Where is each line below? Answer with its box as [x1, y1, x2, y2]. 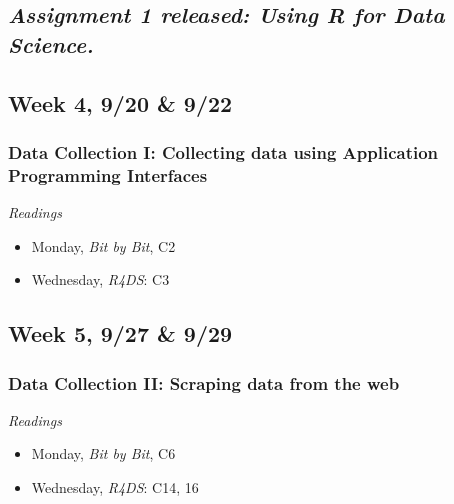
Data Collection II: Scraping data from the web [8, 370, 400, 395]
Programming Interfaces [8, 162, 208, 187]
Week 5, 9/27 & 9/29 [8, 318, 233, 349]
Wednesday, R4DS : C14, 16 [31, 477, 199, 498]
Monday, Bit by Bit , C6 [31, 443, 176, 464]
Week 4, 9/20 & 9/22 [8, 87, 233, 118]
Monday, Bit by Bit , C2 [31, 235, 176, 256]
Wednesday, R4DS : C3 [31, 269, 170, 290]
